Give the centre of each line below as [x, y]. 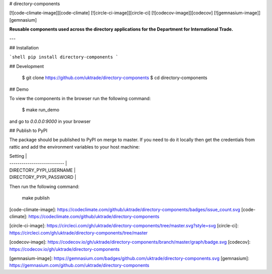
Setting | [18, 156]
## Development [27, 66]
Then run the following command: [44, 186]
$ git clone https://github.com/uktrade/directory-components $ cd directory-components [115, 78]
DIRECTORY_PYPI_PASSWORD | [43, 177]
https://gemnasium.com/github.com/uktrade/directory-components [79, 265]
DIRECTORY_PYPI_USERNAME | [42, 170]
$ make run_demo [41, 110]
